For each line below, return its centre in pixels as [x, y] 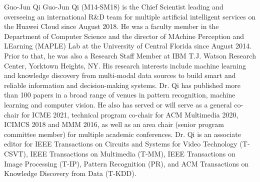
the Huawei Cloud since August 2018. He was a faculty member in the [111, 26]
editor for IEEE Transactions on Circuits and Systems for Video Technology [121, 144]
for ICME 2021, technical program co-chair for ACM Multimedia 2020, [130, 114]
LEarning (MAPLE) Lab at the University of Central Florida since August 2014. [128, 46]
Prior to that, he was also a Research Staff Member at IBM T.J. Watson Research [130, 55]
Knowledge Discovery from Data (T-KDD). [70, 173]
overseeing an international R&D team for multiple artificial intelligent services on [130, 16]
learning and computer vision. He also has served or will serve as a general [118, 104]
